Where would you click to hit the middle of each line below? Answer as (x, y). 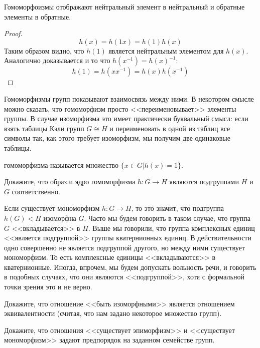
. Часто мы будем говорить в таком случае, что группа (167, 218)
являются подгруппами (204, 182)
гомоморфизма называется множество (61, 164)
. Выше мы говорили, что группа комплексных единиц (171, 228)
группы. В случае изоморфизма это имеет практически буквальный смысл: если (126, 118)
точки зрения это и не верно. (48, 287)
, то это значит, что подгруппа (177, 208)
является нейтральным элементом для (166, 50)
